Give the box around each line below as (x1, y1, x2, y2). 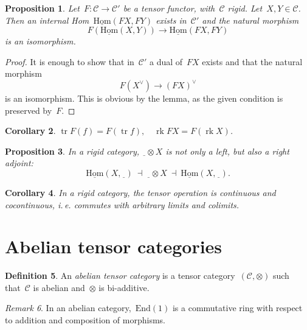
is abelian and (33, 281, 85, 293)
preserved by (5, 104, 52, 116)
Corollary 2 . (5, 124, 56, 137)
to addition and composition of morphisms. (5, 314, 165, 326)
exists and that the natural (202, 55, 303, 68)
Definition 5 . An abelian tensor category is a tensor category (5, 269, 235, 282)
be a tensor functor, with (123, 2, 215, 14)
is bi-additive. (98, 281, 150, 293)
